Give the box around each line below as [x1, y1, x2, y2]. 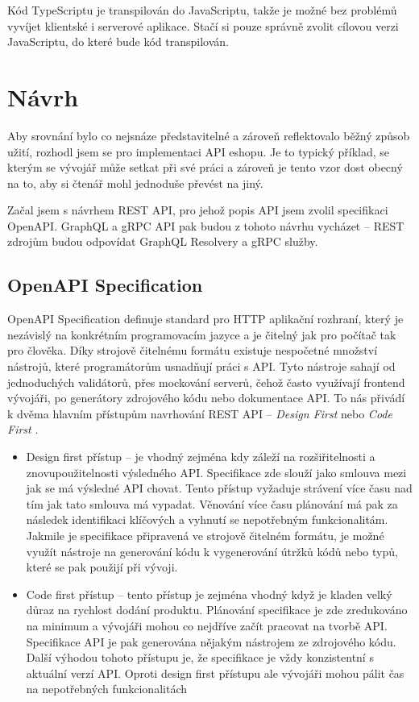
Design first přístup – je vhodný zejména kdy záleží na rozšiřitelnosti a [26, 448, 375, 465]
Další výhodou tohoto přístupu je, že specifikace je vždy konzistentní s [26, 649, 374, 666]
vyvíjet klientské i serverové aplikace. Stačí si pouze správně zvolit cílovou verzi [7, 17, 399, 34]
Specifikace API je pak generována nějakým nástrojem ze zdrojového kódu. [26, 633, 396, 650]
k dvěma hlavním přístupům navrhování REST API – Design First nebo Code [7, 405, 392, 422]
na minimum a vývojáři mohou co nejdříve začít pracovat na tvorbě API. [26, 617, 388, 633]
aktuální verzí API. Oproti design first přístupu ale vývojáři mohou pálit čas [26, 664, 404, 681]
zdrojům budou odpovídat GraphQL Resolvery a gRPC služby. [7, 233, 318, 250]
